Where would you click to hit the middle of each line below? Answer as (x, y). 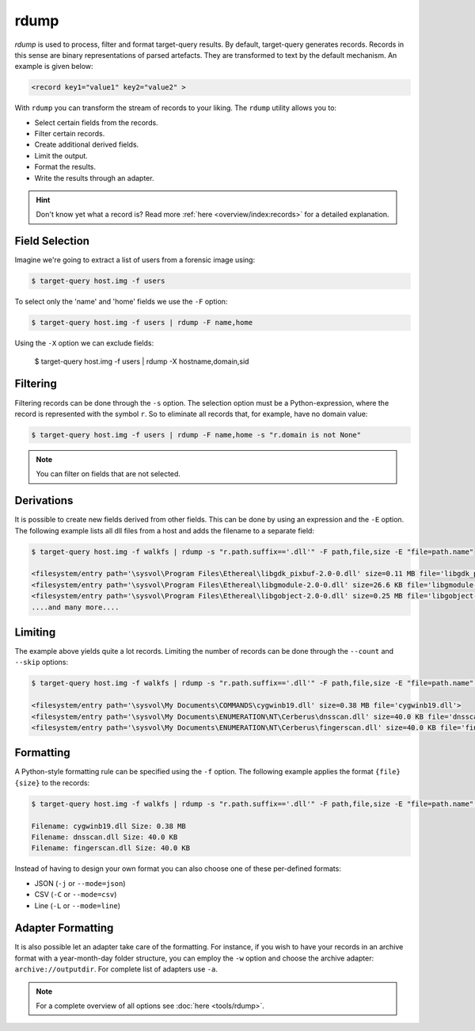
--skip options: (42, 663)
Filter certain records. (70, 134)
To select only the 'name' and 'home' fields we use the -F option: (121, 302)
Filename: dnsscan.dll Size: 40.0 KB (104, 837)
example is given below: (54, 67)
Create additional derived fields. (87, 145)
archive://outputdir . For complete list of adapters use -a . (116, 969)
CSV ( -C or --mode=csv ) (76, 895)
